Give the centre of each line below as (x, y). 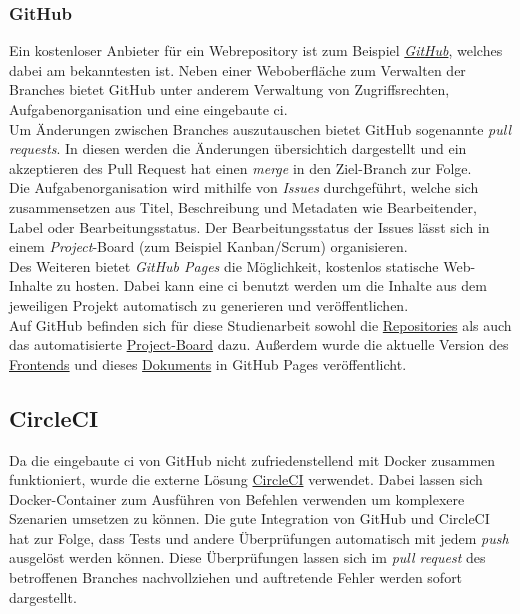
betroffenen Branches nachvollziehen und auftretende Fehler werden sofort (236, 577)
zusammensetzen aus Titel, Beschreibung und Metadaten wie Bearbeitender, (243, 206)
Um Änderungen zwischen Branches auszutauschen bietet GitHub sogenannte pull (260, 128)
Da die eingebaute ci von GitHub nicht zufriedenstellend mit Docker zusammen (252, 459)
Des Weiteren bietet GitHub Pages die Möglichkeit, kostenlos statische (224, 265)
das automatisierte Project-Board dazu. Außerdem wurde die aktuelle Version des (259, 344)
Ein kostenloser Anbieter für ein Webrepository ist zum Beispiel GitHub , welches (256, 50)
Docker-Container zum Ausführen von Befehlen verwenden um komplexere (237, 498)
